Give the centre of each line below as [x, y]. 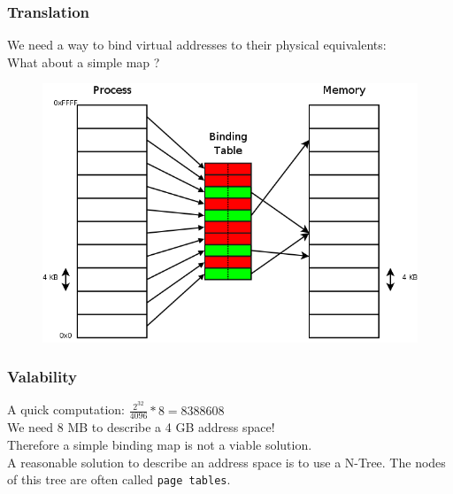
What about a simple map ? [84, 62]
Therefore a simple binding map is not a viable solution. [160, 444]
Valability [42, 377]
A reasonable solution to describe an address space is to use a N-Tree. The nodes [226, 462]
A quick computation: [66, 409]
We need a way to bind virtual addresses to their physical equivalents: [197, 45]
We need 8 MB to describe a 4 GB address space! [141, 427]
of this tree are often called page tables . [119, 479]
